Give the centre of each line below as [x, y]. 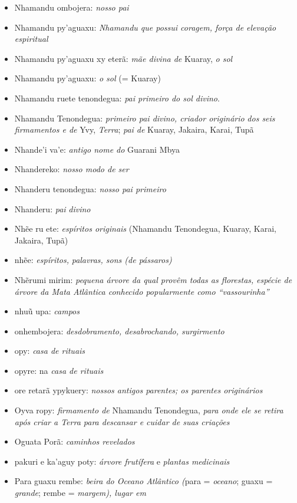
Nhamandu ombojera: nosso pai [72, 7]
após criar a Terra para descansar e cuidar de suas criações [122, 421]
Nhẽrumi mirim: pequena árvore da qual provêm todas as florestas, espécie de [153, 279]
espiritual [31, 39]
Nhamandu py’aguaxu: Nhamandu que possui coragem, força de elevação [145, 27]
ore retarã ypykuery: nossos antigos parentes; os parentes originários [138, 390]
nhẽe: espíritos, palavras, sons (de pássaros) [93, 260]
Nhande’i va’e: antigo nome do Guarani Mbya [97, 149]
